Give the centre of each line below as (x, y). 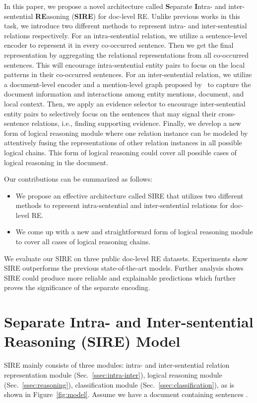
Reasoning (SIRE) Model (92, 341)
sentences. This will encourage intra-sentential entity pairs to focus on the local (125, 64)
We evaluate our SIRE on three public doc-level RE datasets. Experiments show (126, 258)
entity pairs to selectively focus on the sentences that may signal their (110, 113)
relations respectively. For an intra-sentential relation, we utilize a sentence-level (126, 35)
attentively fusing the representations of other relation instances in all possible (123, 143)
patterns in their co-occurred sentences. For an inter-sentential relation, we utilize (128, 74)
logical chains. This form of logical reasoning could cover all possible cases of (120, 152)
